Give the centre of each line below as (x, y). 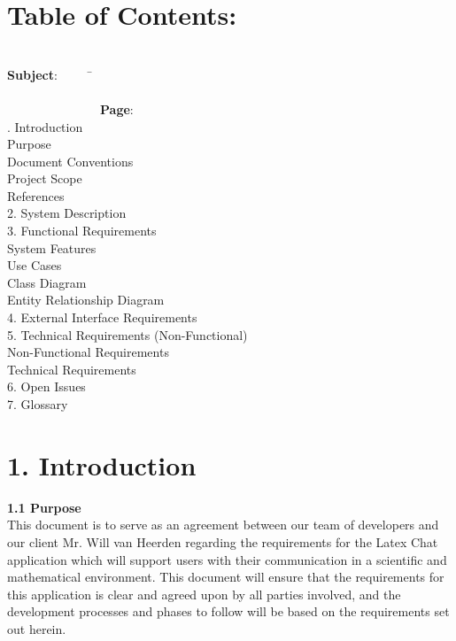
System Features (52, 247)
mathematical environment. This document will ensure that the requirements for (226, 577)
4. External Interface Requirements (102, 317)
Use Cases (35, 265)
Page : (117, 108)
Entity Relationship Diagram (86, 300)
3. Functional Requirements (82, 231)
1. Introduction (102, 464)
